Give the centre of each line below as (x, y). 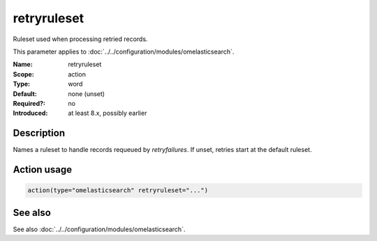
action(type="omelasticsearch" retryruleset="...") (118, 191)
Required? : (29, 103)
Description (39, 133)
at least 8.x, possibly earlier (108, 113)
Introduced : (30, 113)
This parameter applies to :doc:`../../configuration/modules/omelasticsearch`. (124, 52)
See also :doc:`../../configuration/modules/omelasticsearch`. (99, 229)
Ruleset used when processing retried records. (80, 39)
